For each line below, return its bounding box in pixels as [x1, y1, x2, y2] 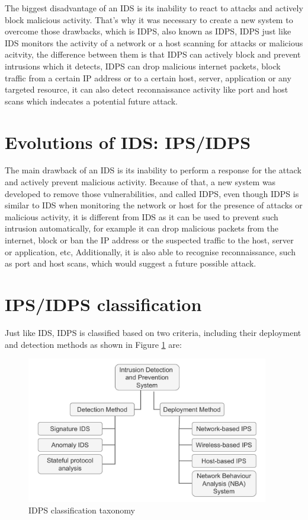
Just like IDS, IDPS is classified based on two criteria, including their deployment [5, 326, 301, 338]
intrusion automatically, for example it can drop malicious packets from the [5, 222, 279, 234]
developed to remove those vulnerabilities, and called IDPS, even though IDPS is [5, 187, 299, 199]
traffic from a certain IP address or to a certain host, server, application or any [5, 71, 291, 84]
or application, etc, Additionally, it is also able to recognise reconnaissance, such [5, 245, 296, 258]
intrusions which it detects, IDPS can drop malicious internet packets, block [5, 59, 281, 72]
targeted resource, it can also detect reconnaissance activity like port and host [5, 83, 288, 96]
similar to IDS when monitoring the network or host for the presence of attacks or [5, 199, 303, 211]
